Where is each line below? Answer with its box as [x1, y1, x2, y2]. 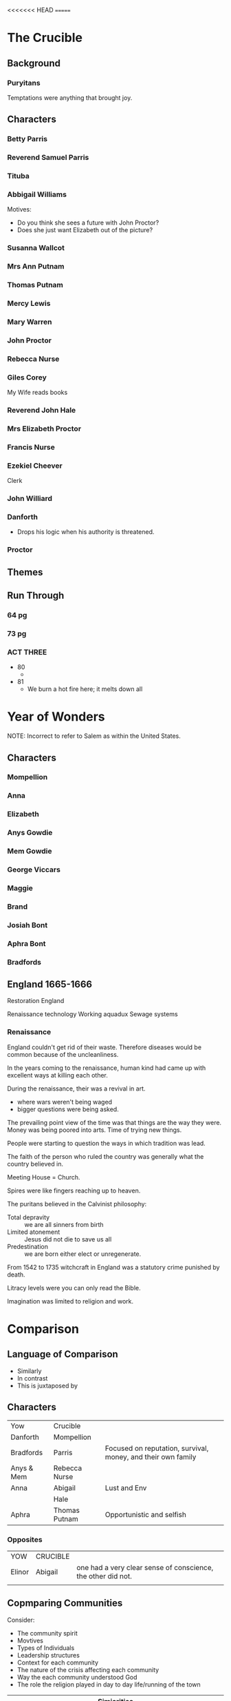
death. [7, 1270, 25, 1279]
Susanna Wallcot [7, 243, 65, 253]
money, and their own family [104, 1452, 197, 1461]
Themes [7, 566, 43, 578]
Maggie [7, 883, 33, 893]
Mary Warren [7, 317, 52, 327]
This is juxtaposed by [16, 1381, 78, 1390]
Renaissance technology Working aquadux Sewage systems [7, 1010, 178, 1018]
